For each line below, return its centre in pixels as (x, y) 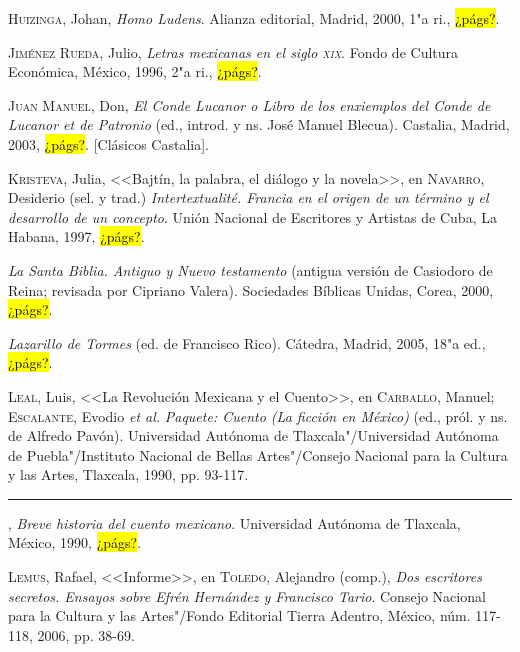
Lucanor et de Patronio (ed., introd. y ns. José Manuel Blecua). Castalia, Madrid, (259, 124)
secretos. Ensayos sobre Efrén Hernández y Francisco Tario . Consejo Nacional (247, 595)
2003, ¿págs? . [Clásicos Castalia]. (108, 143)
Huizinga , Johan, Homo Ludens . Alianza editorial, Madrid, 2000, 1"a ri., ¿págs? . (254, 18)
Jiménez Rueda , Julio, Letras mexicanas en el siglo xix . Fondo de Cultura (233, 51)
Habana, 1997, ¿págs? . (76, 236)
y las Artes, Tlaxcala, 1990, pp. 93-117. (128, 474)
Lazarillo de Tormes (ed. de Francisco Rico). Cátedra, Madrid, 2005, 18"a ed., (247, 342)
